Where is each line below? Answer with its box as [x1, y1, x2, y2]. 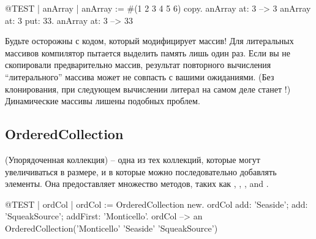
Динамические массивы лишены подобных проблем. [5, 94, 200, 107]
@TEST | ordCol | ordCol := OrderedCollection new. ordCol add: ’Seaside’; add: [5, 197, 308, 210]
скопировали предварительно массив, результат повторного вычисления [5, 58, 271, 71]
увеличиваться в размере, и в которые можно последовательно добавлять [5, 165, 277, 178]
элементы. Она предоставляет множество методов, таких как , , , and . [5, 177, 269, 190]
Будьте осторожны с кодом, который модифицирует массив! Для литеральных [5, 34, 294, 47]
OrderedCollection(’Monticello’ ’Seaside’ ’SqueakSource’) [5, 221, 218, 234]
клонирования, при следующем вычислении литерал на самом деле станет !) [5, 82, 291, 95]
